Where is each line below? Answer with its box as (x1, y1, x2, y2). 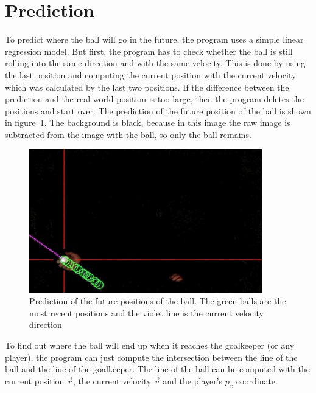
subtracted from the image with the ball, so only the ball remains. (5, 128, 251, 141)
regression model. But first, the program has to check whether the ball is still (5, 44, 293, 57)
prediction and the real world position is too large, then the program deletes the (5, 92, 304, 105)
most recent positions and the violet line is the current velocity (29, 306, 264, 319)
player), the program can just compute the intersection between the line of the (5, 350, 298, 363)
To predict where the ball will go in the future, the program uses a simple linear (5, 33, 304, 46)
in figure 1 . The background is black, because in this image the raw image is (5, 116, 290, 129)
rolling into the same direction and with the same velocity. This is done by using (5, 57, 306, 69)
